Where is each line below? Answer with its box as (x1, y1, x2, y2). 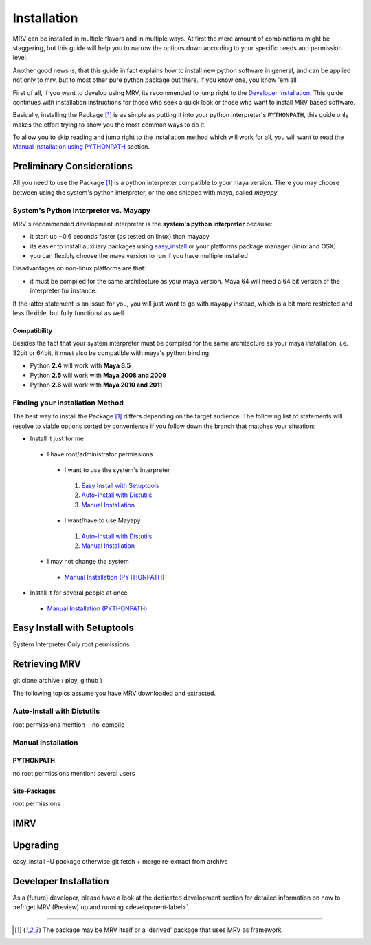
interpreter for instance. (30, 286, 98, 295)
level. (12, 54, 28, 62)
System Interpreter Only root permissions (12, 640, 130, 648)
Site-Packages (12, 787, 56, 795)
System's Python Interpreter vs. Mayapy (12, 205, 151, 215)
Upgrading (12, 840, 60, 851)
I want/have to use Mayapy (64, 516, 141, 524)
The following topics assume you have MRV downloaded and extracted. (12, 689, 216, 697)
